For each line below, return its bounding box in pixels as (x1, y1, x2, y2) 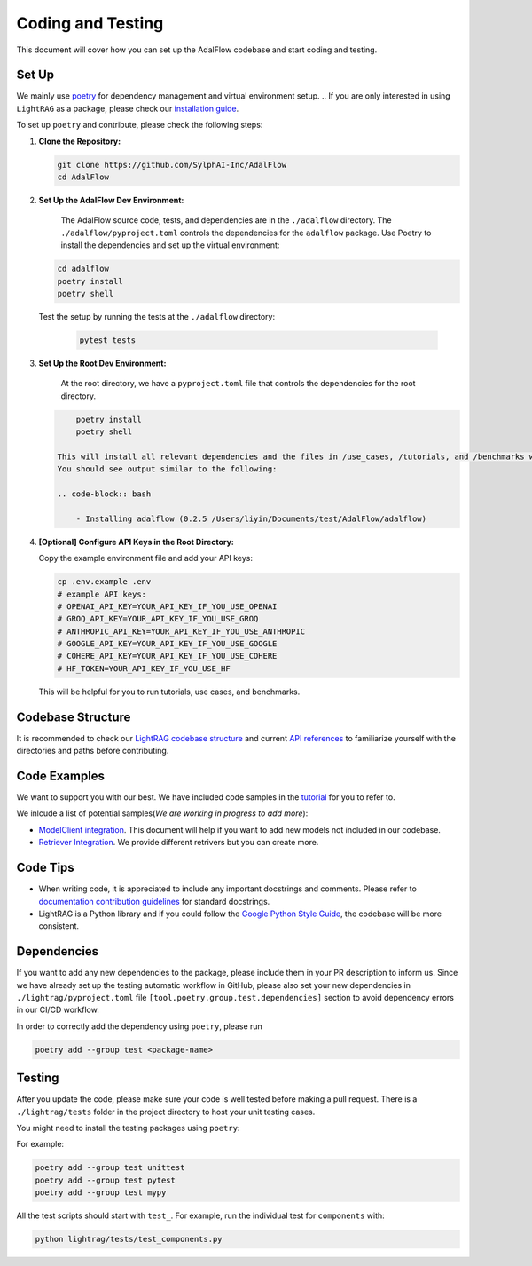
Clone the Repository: (38, 136, 121, 146)
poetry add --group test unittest (35, 1163, 185, 1173)
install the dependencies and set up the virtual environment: (60, 240, 280, 250)
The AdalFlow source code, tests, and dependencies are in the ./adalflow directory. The (60, 215, 392, 226)
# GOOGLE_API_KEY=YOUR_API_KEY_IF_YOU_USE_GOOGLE (57, 639, 278, 649)
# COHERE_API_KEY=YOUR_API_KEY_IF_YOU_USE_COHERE (57, 651, 278, 661)
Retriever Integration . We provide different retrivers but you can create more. (38, 837, 319, 848)
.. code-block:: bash (57, 488, 152, 499)
